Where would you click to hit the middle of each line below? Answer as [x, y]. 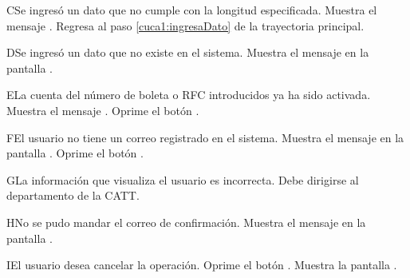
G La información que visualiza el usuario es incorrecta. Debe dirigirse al [183, 179]
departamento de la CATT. [73, 195]
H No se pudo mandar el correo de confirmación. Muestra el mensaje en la [186, 222]
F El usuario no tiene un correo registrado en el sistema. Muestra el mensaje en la [205, 137]
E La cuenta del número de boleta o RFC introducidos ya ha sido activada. [189, 95]
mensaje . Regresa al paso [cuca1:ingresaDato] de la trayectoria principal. [185, 25]
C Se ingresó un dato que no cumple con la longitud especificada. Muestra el [192, 10]
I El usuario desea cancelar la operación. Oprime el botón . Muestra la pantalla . [202, 265]
